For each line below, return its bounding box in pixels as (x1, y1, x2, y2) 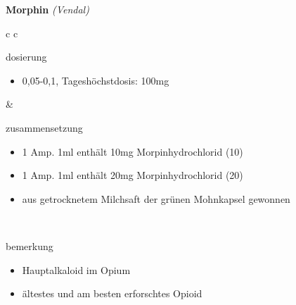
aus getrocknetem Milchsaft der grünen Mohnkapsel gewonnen (22, 191, 290, 206)
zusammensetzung (6, 120, 83, 135)
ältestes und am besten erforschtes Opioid (22, 286, 202, 301)
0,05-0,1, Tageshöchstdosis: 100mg (22, 73, 169, 87)
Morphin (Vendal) (6, 2, 89, 16)
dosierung (6, 49, 47, 64)
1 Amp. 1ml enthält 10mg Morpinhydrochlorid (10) (22, 144, 243, 158)
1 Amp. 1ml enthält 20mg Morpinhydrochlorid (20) (22, 168, 243, 182)
